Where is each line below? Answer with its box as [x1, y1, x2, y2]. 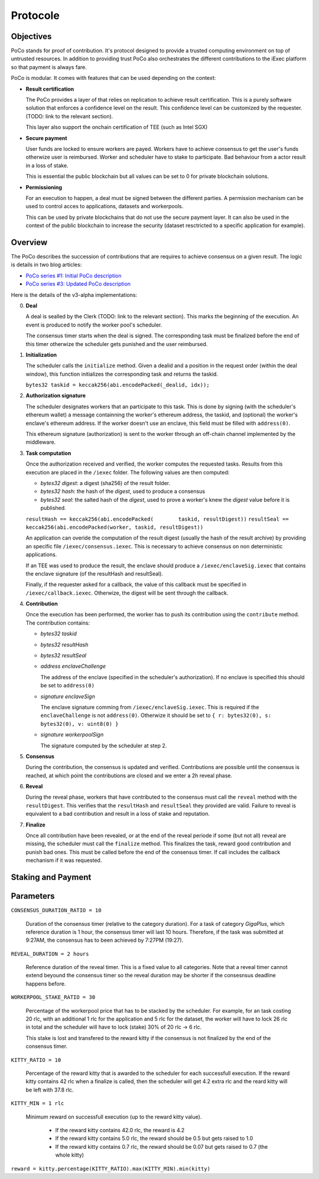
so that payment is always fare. [11, 63, 87, 70]
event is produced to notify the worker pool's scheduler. [25, 321, 162, 328]
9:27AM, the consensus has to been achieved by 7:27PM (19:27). [25, 936, 184, 944]
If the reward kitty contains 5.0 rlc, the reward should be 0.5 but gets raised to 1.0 [55, 1135, 253, 1142]
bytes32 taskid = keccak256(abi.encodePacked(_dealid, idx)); [25, 382, 210, 389]
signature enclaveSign [40, 693, 96, 700]
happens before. [25, 980, 66, 987]
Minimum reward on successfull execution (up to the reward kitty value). [25, 1113, 202, 1120]
